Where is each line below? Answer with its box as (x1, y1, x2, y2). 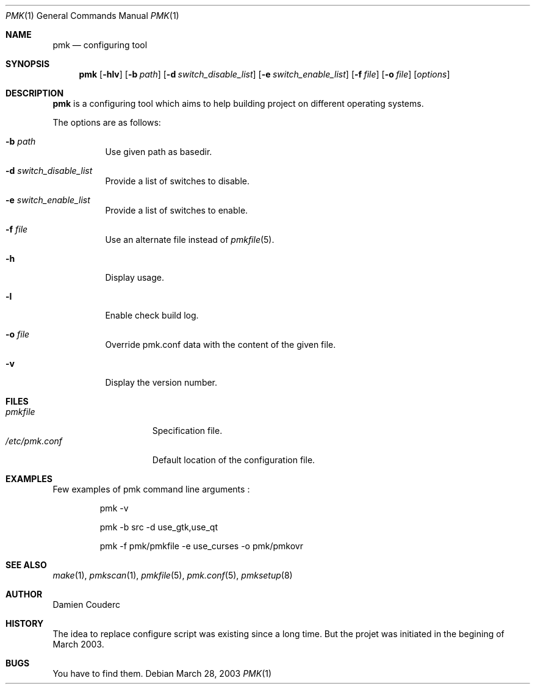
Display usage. (105, 272, 165, 283)
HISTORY (5, 618, 44, 629)
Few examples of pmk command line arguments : (52, 484, 250, 494)
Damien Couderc (52, 599, 121, 610)
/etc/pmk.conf (5, 436, 63, 446)
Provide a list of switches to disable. (105, 176, 250, 186)
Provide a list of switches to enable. (105, 205, 248, 215)
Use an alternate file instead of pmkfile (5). (105, 234, 275, 245)
